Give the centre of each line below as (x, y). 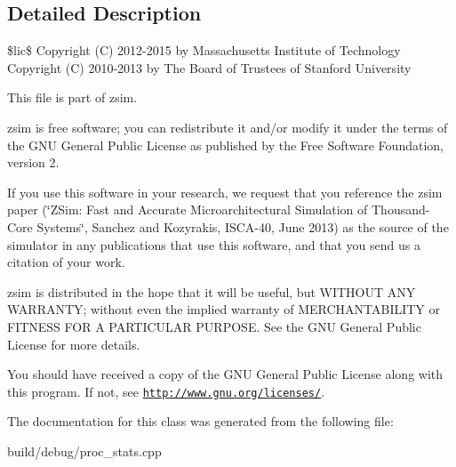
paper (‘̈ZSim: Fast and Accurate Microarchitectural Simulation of (188, 209)
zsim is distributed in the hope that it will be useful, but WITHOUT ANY (212, 291)
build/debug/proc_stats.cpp (84, 451)
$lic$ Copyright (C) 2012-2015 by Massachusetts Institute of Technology (204, 50)
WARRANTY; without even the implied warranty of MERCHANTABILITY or (224, 309)
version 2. (33, 162)
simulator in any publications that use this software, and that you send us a (214, 244)
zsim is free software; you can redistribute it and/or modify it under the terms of (228, 127)
